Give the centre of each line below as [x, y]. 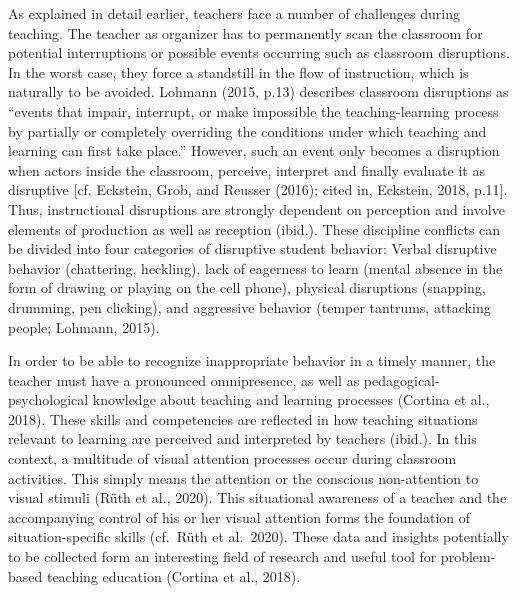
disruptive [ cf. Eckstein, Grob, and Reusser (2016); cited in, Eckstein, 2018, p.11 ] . [258, 189]
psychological [48, 399]
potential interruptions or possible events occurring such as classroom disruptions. [259, 52]
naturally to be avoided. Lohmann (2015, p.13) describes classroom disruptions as [258, 91]
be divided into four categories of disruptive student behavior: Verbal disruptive [252, 248]
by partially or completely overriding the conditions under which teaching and [247, 130]
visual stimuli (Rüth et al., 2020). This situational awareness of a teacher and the [257, 497]
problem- [468, 556]
